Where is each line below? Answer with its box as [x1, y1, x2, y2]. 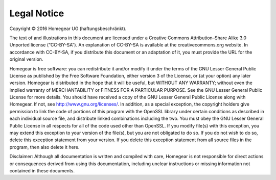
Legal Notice [9, 8, 64, 19]
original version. [9, 56, 43, 62]
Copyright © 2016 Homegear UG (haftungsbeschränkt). [9, 25, 127, 32]
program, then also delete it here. [9, 144, 80, 150]
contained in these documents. [9, 167, 75, 173]
